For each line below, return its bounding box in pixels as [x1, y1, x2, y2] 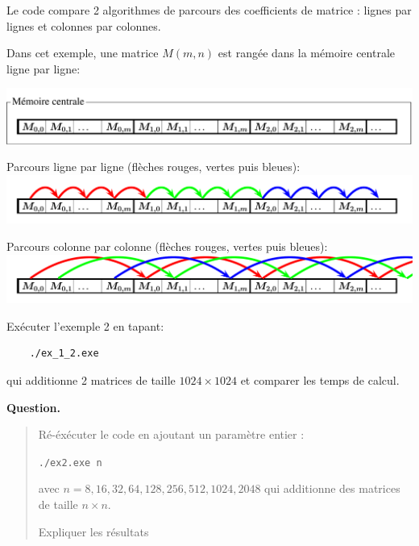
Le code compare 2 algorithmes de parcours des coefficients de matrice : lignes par [6, 2, 412, 18]
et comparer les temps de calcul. [240, 371, 400, 388]
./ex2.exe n [38, 456, 102, 469]
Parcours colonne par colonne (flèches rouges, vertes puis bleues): [6, 238, 328, 255]
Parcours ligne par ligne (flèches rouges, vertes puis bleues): [6, 158, 301, 175]
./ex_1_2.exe [29, 348, 99, 360]
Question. [6, 398, 60, 415]
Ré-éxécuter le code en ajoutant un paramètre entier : [38, 426, 305, 443]
